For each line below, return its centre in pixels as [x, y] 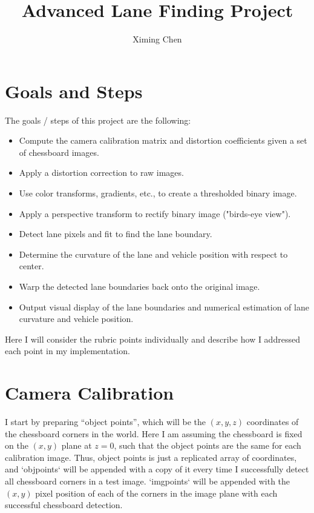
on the [17, 445]
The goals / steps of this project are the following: [98, 120]
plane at [77, 445]
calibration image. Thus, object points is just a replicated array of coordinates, [151, 457]
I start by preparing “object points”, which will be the [106, 422]
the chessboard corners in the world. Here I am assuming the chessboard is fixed [154, 433]
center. [31, 266]
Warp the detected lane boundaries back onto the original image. [139, 286]
